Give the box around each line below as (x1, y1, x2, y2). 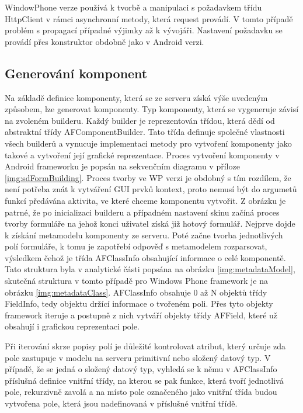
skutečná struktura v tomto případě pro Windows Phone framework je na (5, 275, 269, 287)
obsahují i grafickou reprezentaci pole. (5, 320, 140, 332)
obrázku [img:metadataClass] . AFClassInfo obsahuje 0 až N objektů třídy (5, 286, 267, 298)
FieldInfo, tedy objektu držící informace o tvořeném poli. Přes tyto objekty (5, 297, 273, 310)
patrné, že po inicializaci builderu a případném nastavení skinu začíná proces (5, 206, 280, 218)
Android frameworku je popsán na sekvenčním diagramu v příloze (5, 160, 240, 172)
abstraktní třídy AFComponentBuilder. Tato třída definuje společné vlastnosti (5, 126, 285, 138)
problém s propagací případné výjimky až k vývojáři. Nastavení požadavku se (5, 24, 283, 36)
